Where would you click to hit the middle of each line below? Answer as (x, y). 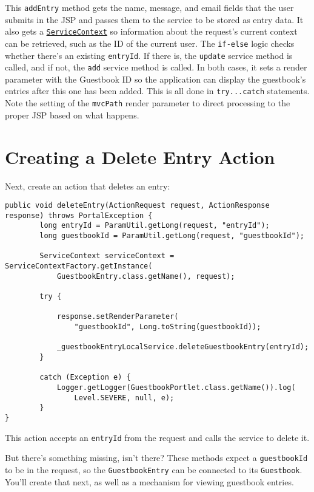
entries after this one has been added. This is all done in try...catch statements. (157, 91)
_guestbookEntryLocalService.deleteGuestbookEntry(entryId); (183, 347)
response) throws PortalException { (79, 215)
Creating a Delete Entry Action (140, 156)
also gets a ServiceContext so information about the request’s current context (151, 31)
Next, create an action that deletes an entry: (88, 186)
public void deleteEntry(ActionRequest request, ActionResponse (137, 206)
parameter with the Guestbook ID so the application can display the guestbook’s (155, 79)
